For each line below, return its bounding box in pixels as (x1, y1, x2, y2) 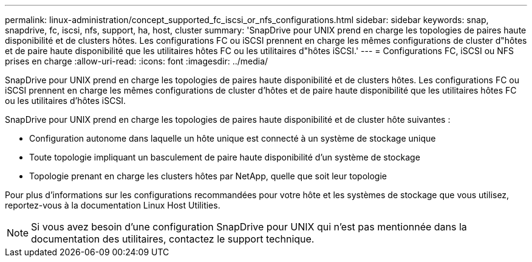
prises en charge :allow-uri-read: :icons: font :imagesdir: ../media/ (5, 56, 268, 66)
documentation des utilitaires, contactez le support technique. (31, 233, 315, 245)
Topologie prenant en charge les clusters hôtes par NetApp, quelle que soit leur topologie (29, 171, 387, 181)
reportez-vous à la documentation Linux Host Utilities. (5, 200, 220, 210)
